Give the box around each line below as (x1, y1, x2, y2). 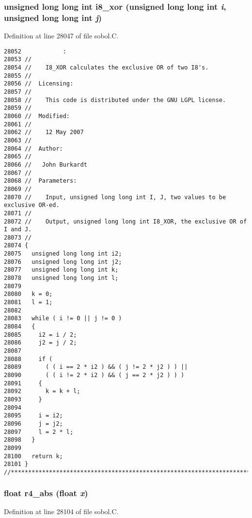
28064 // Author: (4, 145, 63, 152)
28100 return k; (4, 452, 63, 460)
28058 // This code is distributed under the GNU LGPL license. (4, 96, 226, 104)
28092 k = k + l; (4, 388, 80, 395)
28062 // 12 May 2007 (4, 129, 84, 136)
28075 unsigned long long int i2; (4, 250, 122, 258)
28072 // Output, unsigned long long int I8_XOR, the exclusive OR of (4, 218, 247, 225)
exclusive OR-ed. (4, 202, 60, 209)
